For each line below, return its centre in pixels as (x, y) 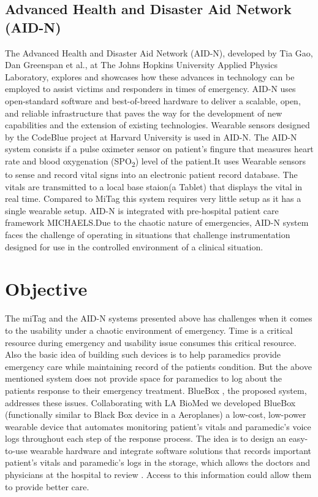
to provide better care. (47, 486)
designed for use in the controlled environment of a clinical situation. (134, 246)
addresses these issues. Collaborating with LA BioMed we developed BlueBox (150, 402)
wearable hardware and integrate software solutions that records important (171, 450)
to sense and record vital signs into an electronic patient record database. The (151, 175)
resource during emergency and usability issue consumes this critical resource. (151, 342)
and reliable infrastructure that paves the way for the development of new (144, 113)
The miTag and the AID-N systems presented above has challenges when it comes (159, 318)
